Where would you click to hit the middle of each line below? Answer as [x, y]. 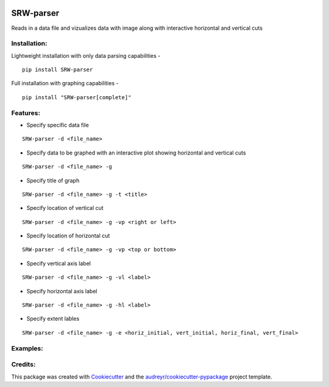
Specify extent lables [53, 319]
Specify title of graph [53, 180]
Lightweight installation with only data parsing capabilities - [86, 55]
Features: [26, 113]
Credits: [23, 364]
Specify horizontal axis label [62, 291]
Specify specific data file [58, 125]
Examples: [27, 348]
